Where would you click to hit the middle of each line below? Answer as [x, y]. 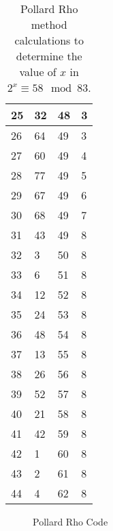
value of [38, 72]
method [49, 24]
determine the [49, 56]
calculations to [49, 40]
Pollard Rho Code [70, 521]
